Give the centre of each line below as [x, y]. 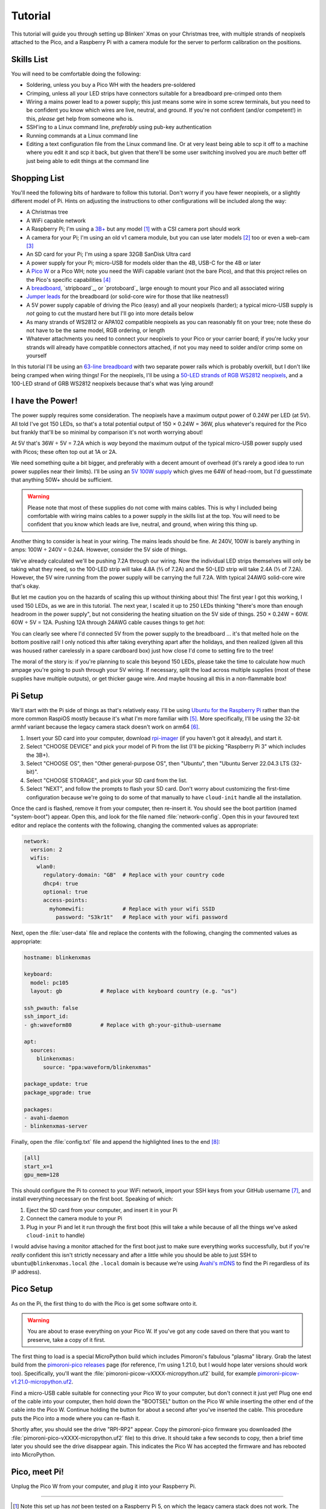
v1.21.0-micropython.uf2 [41, 1382]
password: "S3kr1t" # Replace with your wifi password [142, 917]
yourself [37, 356]
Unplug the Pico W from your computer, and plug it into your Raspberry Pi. [104, 1486]
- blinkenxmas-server [56, 1126]
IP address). [26, 1272]
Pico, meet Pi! [38, 1472]
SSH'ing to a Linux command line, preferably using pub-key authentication [119, 127]
